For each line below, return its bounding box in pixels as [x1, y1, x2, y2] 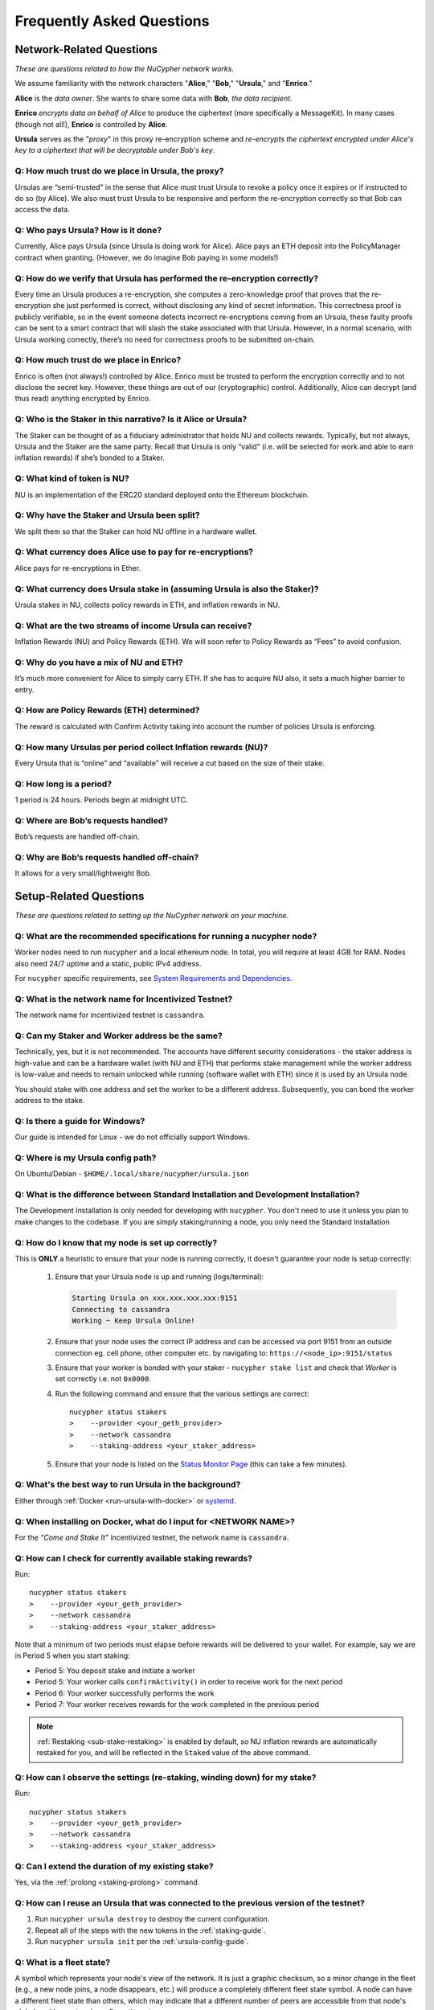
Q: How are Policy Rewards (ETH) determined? [14, 704, 200, 716]
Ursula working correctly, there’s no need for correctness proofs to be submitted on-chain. [14, 334, 316, 344]
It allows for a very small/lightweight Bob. [14, 868, 152, 878]
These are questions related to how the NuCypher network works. [14, 64, 235, 74]
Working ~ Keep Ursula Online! [72, 1316, 196, 1326]
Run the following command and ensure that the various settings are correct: [55, 1389, 309, 1398]
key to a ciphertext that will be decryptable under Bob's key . [14, 146, 215, 155]
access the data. [14, 205, 70, 215]
